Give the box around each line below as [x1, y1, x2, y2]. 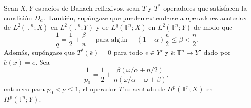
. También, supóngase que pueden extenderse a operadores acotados [43, 12, 246, 22]
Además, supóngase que [4, 47, 75, 57]
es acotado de [125, 84, 165, 94]
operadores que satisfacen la [163, 3, 247, 13]
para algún [95, 36, 128, 43]
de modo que [194, 22, 232, 32]
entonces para [4, 84, 45, 94]
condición [4, 12, 32, 22]
